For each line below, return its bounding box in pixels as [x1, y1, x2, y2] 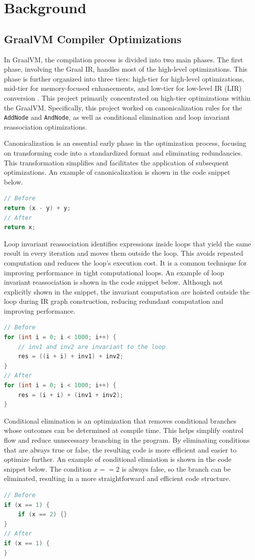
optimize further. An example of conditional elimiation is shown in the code [4, 454, 231, 464]
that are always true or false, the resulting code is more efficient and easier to [4, 444, 237, 454]
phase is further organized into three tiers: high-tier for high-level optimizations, [4, 73, 245, 83]
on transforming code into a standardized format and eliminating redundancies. [4, 147, 243, 158]
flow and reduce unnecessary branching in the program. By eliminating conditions [4, 435, 250, 445]
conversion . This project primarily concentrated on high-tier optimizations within [4, 92, 251, 103]
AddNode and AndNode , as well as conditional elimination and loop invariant [4, 112, 230, 122]
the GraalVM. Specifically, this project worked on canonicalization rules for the [4, 102, 242, 112]
